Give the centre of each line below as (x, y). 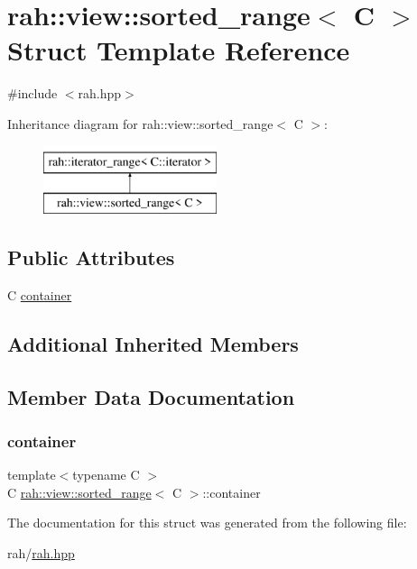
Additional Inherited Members (153, 343)
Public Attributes (91, 257)
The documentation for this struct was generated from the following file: (207, 523)
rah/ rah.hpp (41, 553)
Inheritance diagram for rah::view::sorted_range (140, 123)
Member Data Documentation (151, 396)
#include (32, 93)
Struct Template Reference (179, 50)
